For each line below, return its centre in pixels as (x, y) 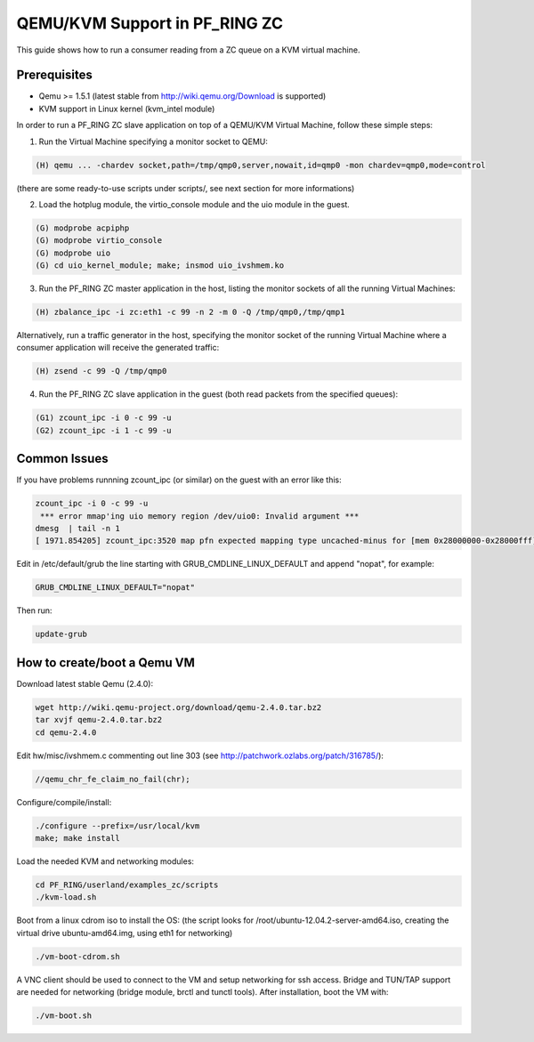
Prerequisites (54, 75)
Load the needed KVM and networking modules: (105, 861)
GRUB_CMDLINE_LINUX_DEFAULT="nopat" (115, 588)
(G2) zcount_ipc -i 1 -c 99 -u (104, 430)
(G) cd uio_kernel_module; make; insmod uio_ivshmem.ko (160, 266)
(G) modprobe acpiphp (82, 228)
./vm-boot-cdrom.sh (77, 956)
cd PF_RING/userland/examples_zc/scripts (127, 884)
